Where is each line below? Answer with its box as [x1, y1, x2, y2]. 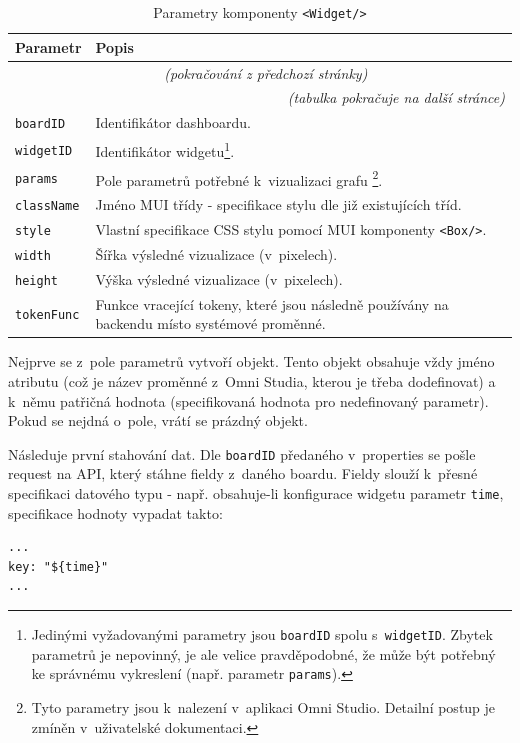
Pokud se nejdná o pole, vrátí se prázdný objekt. [8, 410, 308, 431]
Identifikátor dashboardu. [95, 112, 251, 133]
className [15, 199, 80, 214]
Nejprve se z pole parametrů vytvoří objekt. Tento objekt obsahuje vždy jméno [8, 351, 495, 372]
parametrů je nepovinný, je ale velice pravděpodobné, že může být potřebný [31, 643, 496, 664]
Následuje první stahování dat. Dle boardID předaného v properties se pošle [8, 443, 476, 464]
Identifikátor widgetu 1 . [95, 138, 235, 161]
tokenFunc [15, 308, 80, 323]
